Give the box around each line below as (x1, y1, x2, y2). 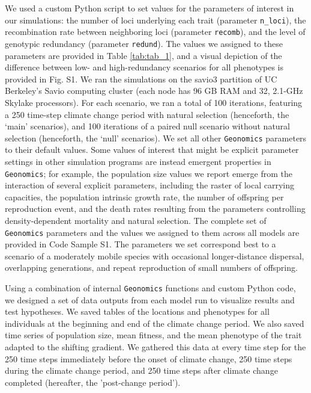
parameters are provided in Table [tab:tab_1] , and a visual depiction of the (5, 49, 282, 61)
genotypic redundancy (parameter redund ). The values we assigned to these (5, 37, 283, 49)
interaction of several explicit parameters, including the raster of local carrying (5, 179, 295, 191)
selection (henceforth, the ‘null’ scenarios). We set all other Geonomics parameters (5, 131, 307, 144)
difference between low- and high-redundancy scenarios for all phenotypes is (5, 61, 284, 73)
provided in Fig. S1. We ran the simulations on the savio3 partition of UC (5, 72, 277, 85)
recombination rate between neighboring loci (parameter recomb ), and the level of (5, 25, 306, 38)
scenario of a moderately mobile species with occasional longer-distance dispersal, (5, 249, 304, 262)
